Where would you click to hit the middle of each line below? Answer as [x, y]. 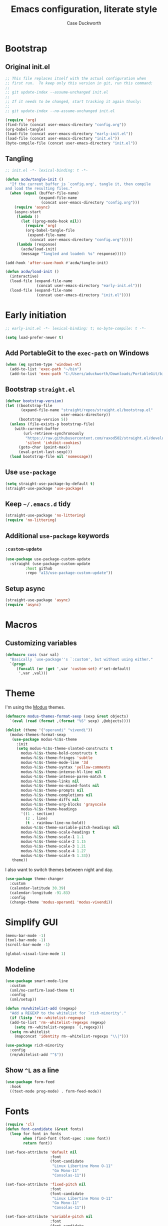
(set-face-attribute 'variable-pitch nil [49, 1217]
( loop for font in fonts [35, 1134]
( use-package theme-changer [34, 879]
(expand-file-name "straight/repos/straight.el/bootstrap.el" [87, 410]
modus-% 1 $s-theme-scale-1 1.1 [52, 837]
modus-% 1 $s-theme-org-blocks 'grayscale [63, 804]
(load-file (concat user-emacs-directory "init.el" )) [62, 138]
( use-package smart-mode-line [37, 981]
